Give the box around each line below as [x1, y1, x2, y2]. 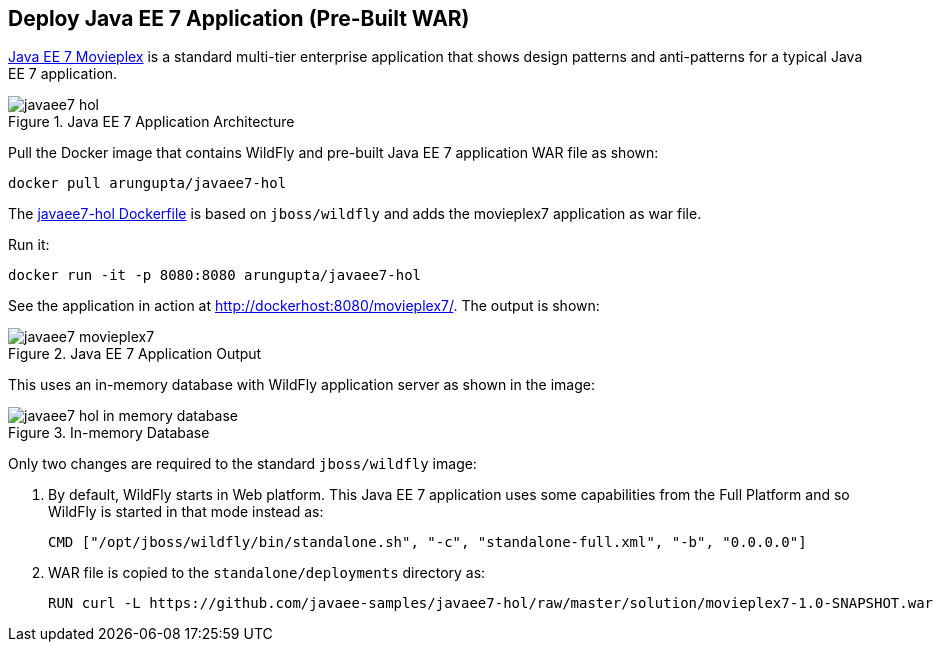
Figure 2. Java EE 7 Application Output [8, 345, 262, 363]
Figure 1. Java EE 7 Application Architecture [8, 113, 295, 131]
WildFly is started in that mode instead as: [48, 503, 324, 521]
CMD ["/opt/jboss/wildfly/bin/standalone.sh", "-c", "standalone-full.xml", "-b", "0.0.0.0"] [48, 534, 807, 551]
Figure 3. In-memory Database [8, 424, 210, 442]
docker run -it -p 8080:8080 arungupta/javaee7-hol [8, 267, 422, 284]
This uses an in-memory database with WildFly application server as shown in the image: [8, 376, 595, 394]
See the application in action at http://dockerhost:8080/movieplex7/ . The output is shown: [8, 297, 600, 315]
